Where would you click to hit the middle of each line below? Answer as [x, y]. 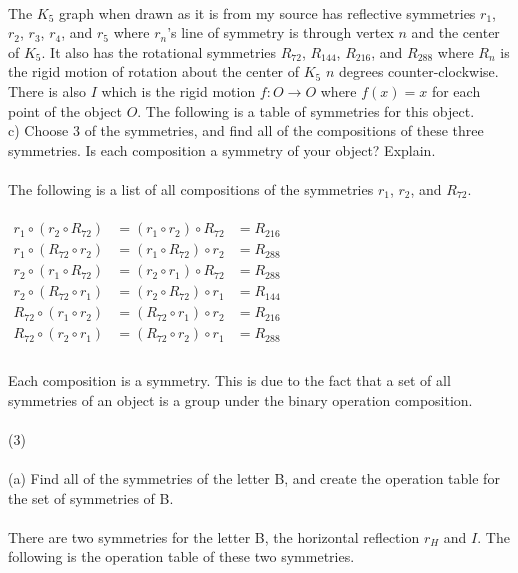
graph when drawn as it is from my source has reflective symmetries [267, 12]
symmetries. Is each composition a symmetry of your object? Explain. [222, 149]
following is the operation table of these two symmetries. [181, 556]
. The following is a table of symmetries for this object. [306, 110]
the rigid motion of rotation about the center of [154, 71]
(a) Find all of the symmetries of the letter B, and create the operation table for [254, 477]
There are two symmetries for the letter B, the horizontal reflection [214, 536]
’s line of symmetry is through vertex [280, 32]
